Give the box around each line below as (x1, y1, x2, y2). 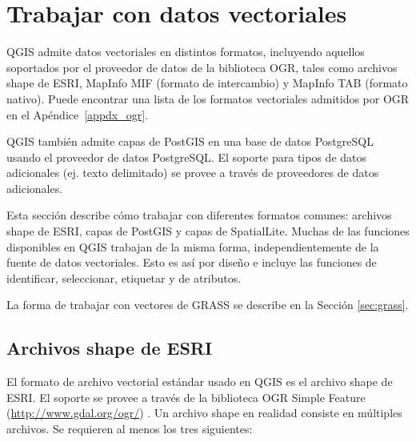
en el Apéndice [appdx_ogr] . (6, 106, 149, 123)
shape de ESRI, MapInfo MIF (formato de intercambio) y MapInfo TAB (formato (6, 74, 408, 91)
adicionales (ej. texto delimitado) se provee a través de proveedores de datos (6, 164, 379, 181)
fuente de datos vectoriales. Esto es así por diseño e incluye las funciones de (6, 254, 377, 271)
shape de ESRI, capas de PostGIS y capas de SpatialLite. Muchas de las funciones (6, 223, 410, 239)
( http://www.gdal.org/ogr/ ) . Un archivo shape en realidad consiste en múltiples (6, 404, 402, 421)
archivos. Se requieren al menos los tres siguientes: (6, 420, 253, 437)
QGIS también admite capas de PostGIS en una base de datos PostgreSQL (6, 133, 374, 150)
